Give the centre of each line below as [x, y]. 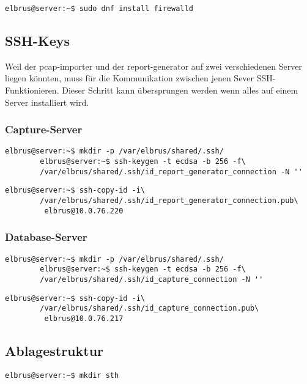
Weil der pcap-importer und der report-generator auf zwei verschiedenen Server [153, 66]
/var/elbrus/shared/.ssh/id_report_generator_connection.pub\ [169, 201]
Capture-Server [44, 129]
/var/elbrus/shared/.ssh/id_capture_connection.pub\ [150, 308]
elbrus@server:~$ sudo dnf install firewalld [99, 9]
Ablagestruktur [54, 350]
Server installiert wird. [47, 102]
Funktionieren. [32, 90]
